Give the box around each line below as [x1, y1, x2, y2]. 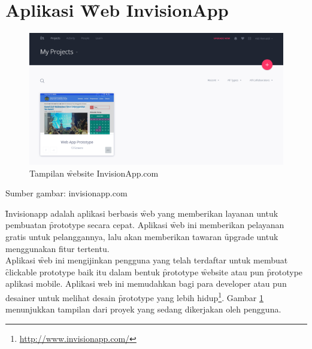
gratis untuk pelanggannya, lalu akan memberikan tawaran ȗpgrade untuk [5, 230, 278, 242]
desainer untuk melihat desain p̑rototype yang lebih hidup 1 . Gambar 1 [5, 289, 263, 304]
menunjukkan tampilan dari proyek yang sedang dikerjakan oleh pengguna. [5, 303, 281, 315]
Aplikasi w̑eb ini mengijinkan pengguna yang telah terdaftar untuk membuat [5, 254, 288, 266]
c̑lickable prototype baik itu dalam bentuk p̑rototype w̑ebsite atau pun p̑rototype [5, 265, 303, 278]
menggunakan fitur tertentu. [5, 242, 110, 254]
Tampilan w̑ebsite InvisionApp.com [29, 166, 159, 179]
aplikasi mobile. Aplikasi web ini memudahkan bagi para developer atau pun [5, 277, 287, 290]
